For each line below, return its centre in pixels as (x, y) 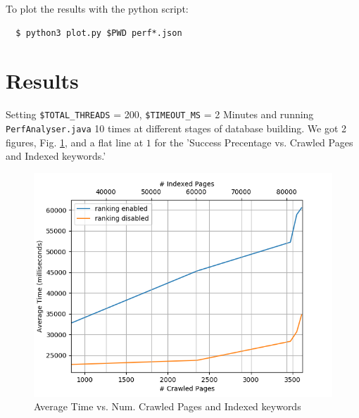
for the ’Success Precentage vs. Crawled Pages (254, 142)
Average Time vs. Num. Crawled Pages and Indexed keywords (168, 406)
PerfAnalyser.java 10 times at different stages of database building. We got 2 (176, 128)
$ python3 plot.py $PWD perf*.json (99, 33)
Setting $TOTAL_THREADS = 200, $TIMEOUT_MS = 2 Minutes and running (160, 114)
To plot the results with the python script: (97, 8)
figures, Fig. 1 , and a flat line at (75, 142)
